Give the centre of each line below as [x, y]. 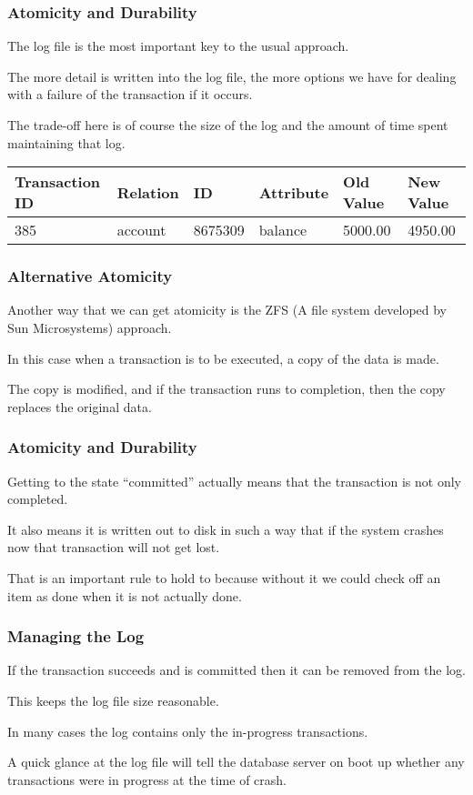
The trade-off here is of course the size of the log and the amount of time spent [228, 125]
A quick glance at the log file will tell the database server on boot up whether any [236, 762]
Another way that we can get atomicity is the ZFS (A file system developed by [227, 310]
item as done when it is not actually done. [125, 595]
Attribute [294, 192]
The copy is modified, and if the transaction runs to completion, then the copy [226, 389]
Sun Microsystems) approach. [90, 327]
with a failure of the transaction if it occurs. [130, 94]
